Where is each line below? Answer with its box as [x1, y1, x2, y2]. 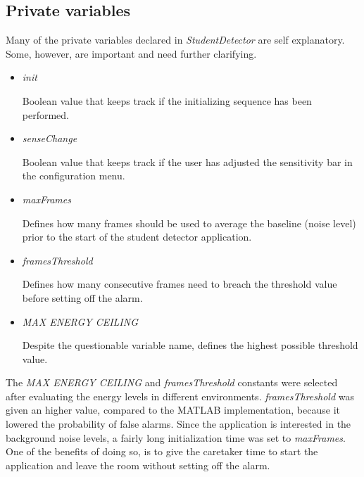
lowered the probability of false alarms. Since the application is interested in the [6, 416, 351, 431]
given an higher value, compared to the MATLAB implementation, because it [6, 402, 340, 417]
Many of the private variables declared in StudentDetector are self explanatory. [6, 32, 345, 47]
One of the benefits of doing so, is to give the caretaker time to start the [6, 444, 318, 459]
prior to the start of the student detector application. [22, 229, 252, 244]
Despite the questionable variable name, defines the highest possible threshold [22, 338, 358, 352]
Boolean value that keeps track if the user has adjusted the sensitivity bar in [22, 154, 353, 169]
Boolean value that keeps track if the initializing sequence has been [22, 93, 312, 108]
